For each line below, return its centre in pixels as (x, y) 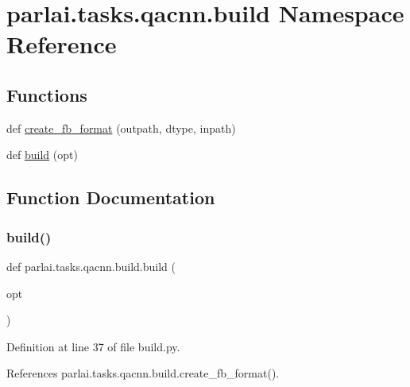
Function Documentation (111, 197)
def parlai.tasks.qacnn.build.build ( (91, 266)
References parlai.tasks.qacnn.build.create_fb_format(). (143, 373)
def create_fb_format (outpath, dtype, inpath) (121, 128)
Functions (47, 94)
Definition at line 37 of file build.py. (93, 346)
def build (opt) (42, 155)
